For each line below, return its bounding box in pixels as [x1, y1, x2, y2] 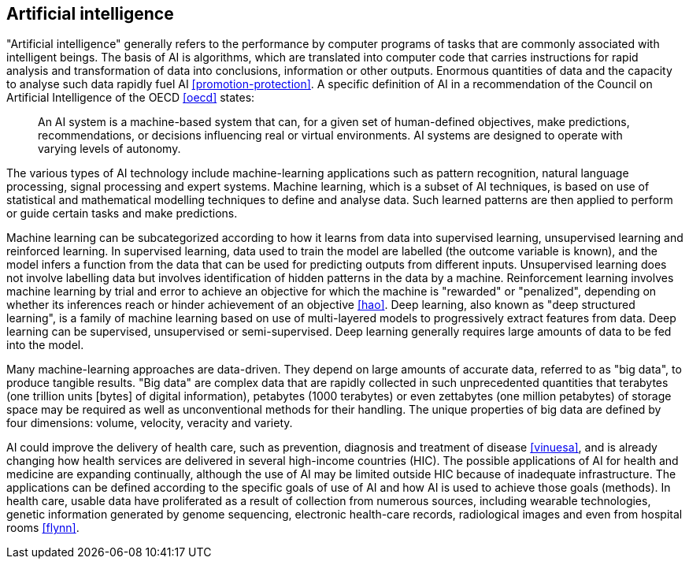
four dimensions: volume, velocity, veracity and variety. [6, 416, 293, 430]
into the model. [6, 338, 84, 352]
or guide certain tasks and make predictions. [6, 206, 238, 221]
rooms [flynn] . [6, 521, 80, 535]
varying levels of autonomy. [38, 142, 181, 156]
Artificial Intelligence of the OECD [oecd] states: [6, 91, 255, 105]
